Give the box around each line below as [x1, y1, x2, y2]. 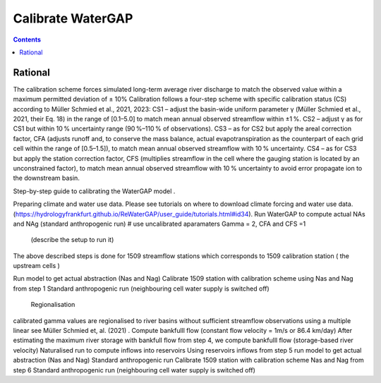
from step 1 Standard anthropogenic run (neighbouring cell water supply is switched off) [13, 284, 270, 293]
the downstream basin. [13, 174, 80, 183]
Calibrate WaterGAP [13, 11, 133, 26]
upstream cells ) [13, 262, 60, 270]
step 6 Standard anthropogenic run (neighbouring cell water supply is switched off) [13, 365, 255, 374]
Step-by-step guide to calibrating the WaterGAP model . [13, 187, 176, 195]
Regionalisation [30, 300, 75, 309]
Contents [13, 35, 42, 44]
